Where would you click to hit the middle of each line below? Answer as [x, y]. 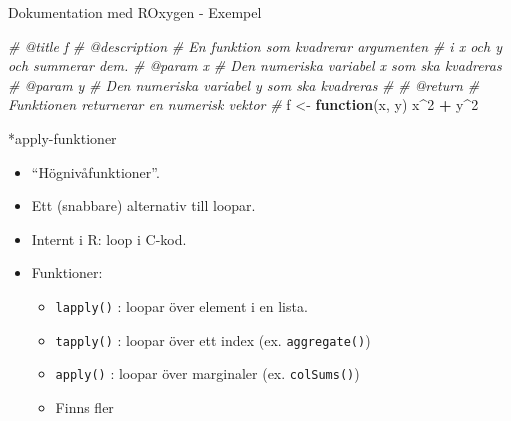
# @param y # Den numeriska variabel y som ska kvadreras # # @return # [244, 84]
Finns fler [84, 406]
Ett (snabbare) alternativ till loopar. [143, 205]
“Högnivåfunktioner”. [95, 171]
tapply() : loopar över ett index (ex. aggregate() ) [213, 339]
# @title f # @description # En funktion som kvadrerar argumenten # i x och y [255, 45]
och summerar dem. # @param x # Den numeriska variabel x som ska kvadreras [255, 65]
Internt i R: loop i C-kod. [109, 238]
